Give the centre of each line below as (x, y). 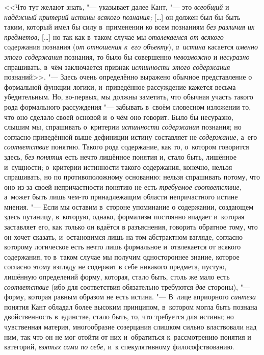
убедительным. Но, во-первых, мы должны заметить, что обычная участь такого (129, 97)
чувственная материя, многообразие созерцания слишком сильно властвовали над (130, 326)
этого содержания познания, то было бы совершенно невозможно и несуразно (127, 56)
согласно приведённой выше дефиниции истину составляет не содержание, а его (131, 136)
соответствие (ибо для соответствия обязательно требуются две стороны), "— (127, 286)
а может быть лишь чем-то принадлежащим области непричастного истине (121, 197)
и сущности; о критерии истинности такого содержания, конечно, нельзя (118, 167)
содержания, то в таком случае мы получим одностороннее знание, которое (122, 256)
